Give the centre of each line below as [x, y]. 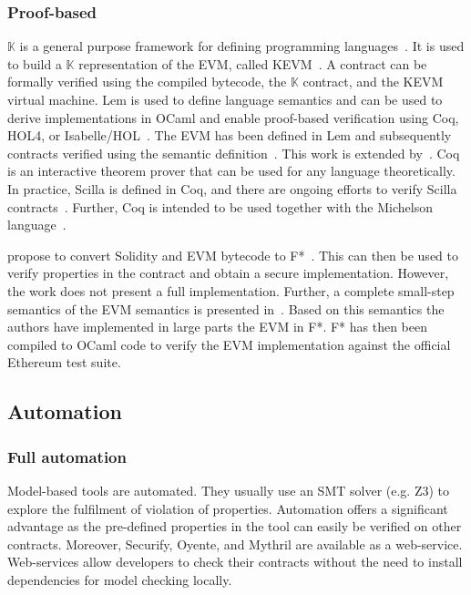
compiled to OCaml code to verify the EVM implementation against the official [229, 344]
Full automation [67, 456]
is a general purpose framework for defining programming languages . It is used [242, 46]
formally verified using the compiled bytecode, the [147, 82]
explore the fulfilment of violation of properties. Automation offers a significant [228, 508]
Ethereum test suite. [64, 362]
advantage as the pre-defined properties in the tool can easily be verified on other [235, 526]
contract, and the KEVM [373, 82]
